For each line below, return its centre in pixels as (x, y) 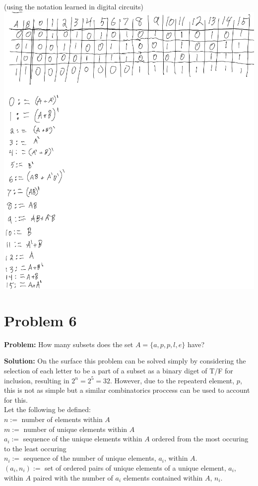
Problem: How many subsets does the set (69, 344)
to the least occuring (35, 448)
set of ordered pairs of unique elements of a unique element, (135, 467)
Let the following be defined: (47, 409)
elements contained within (163, 477)
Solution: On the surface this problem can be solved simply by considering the (125, 361)
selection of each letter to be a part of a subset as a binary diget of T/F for (119, 371)
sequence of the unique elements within (83, 439)
